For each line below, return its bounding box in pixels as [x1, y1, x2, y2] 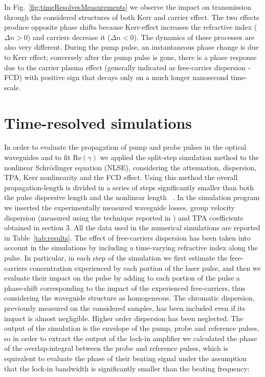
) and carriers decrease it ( [27, 31, 111, 42]
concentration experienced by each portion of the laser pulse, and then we [29, 262, 261, 273]
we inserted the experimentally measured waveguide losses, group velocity [4, 202, 235, 213]
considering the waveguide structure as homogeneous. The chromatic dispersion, [4, 292, 255, 303]
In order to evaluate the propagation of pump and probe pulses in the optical [4, 142, 247, 152]
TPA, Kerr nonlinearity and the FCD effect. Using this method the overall [4, 172, 238, 183]
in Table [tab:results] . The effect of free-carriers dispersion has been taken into [4, 232, 251, 243]
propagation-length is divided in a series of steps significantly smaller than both [4, 182, 254, 192]
